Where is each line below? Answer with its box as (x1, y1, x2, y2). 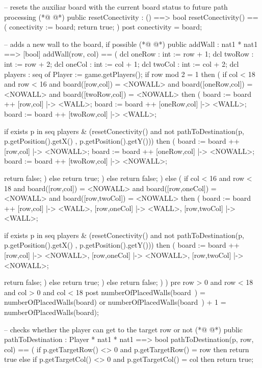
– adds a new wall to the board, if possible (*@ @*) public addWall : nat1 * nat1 (4, 38, 258, 49)
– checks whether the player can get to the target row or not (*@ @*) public (4, 324, 243, 334)
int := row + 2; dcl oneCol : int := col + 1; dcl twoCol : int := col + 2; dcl (4, 58, 239, 69)
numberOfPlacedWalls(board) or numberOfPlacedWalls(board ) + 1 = (4, 297, 226, 307)
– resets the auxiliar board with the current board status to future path (4, 2, 228, 12)
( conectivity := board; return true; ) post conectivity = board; (4, 21, 202, 32)
